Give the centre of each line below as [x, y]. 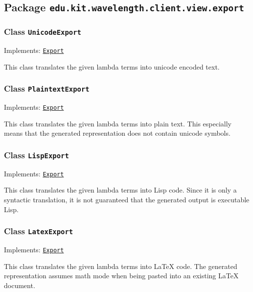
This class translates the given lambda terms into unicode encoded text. [112, 66]
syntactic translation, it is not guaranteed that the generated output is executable [127, 200]
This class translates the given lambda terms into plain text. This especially [118, 123]
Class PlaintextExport [47, 88]
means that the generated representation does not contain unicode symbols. [117, 133]
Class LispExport [36, 155]
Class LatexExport [39, 231]
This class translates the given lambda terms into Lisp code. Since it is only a [120, 190]
